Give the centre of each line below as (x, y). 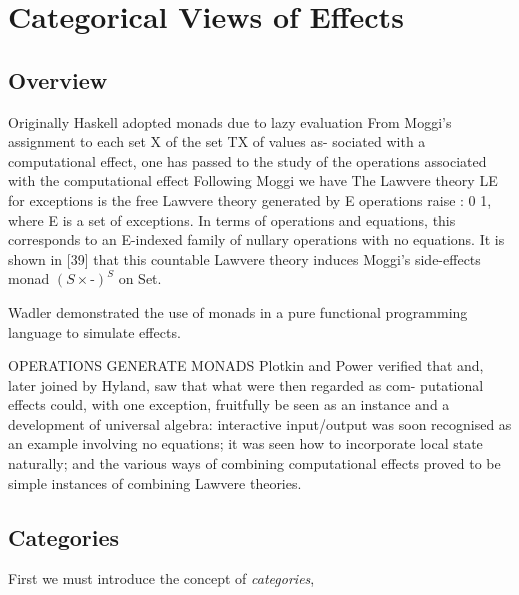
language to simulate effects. (94, 331)
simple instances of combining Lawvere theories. (155, 482)
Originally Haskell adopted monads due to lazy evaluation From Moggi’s (230, 121)
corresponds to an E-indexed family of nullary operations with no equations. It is (256, 239)
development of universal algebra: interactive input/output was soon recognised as (260, 423)
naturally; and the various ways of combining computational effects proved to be (254, 463)
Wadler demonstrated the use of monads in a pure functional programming (238, 311)
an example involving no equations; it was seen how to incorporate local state (245, 443)
